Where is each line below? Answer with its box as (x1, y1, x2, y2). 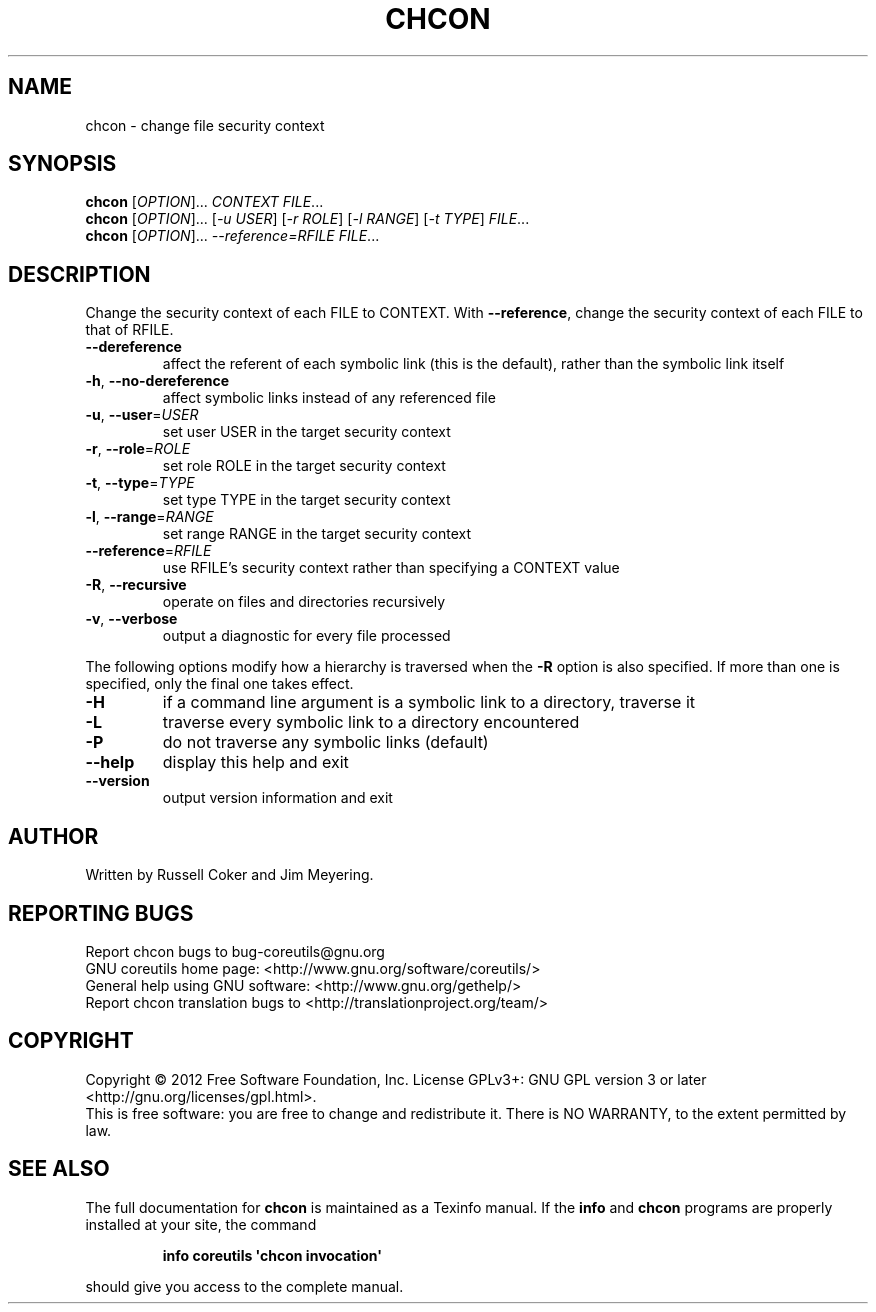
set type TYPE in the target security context (162, 491, 451, 509)
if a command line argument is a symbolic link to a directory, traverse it (162, 692, 695, 713)
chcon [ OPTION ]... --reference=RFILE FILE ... (85, 227, 380, 245)
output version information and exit (162, 789, 393, 807)
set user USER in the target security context (162, 423, 451, 441)
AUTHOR (8, 823, 99, 849)
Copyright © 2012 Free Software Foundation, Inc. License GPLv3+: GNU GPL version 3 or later (85, 1070, 707, 1088)
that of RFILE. (85, 321, 174, 339)
